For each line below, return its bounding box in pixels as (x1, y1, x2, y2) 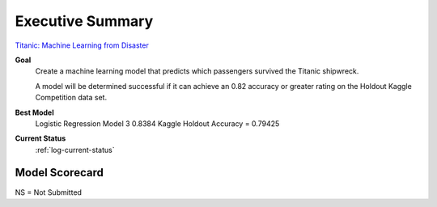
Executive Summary (15, 12, 154, 30)
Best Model (15, 108, 54, 117)
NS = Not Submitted (15, 187, 83, 197)
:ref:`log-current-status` (35, 145, 115, 154)
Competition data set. (35, 93, 108, 103)
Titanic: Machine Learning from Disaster (15, 40, 149, 50)
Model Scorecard (15, 166, 104, 180)
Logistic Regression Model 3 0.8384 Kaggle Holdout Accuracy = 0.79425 (35, 118, 280, 129)
